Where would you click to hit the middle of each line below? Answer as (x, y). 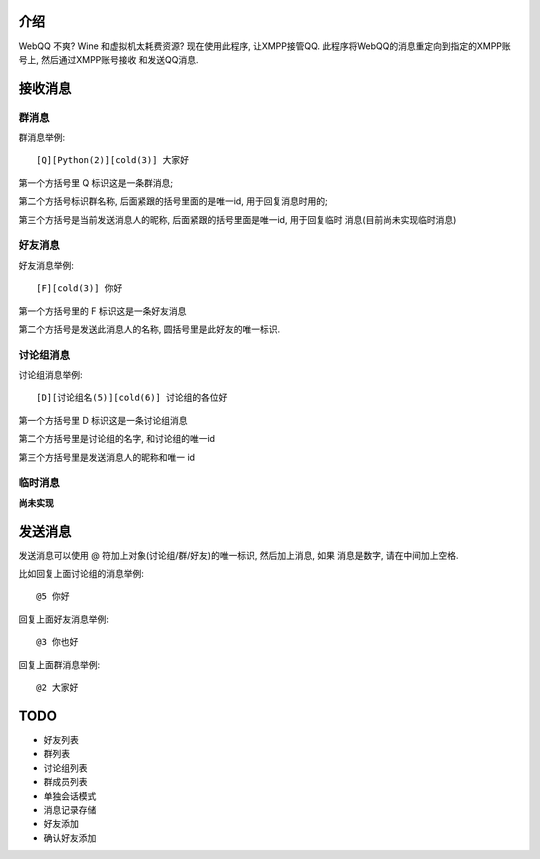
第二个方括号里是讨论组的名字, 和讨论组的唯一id (116, 439)
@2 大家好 (57, 688)
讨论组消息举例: (51, 375)
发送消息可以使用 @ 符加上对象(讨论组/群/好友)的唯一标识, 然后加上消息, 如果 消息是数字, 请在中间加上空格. (238, 555)
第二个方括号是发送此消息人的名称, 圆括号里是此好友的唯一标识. (149, 329)
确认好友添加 (70, 837)
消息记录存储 (70, 809)
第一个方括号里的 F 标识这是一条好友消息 (102, 311)
